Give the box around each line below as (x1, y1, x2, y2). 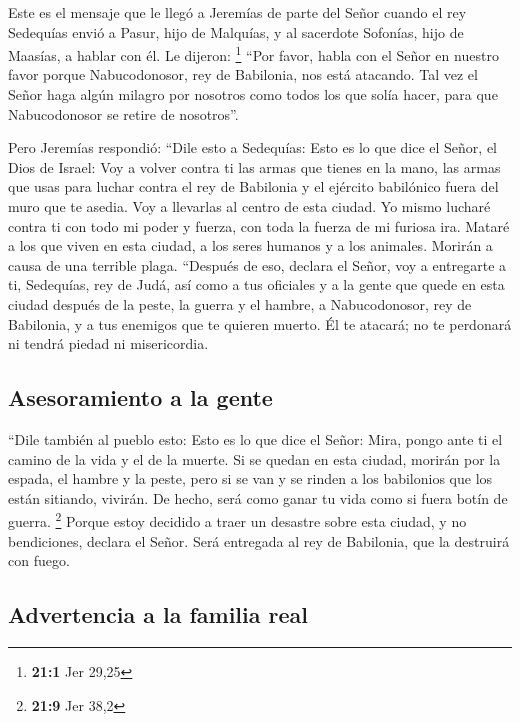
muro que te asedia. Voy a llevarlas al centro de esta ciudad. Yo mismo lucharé (8, 196, 491, 216)
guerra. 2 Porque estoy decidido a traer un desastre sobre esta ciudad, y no (8, 508, 467, 531)
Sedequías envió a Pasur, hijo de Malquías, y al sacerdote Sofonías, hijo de (8, 21, 464, 42)
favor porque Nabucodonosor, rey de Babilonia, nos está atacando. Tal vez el (8, 64, 478, 85)
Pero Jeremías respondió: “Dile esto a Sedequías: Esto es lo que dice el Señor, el (8, 137, 498, 158)
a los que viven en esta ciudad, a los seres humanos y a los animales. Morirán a (8, 235, 493, 256)
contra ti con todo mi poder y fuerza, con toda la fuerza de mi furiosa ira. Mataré (8, 215, 510, 236)
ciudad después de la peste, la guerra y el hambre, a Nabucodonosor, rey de (8, 293, 472, 314)
